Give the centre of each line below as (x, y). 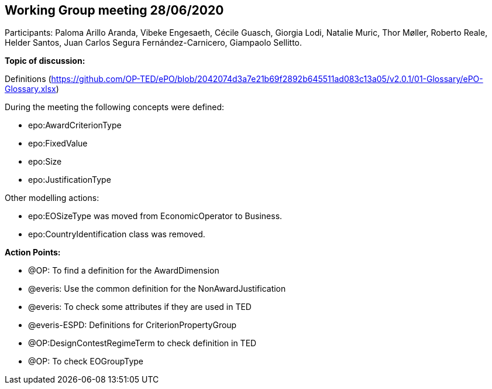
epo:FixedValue (58, 144)
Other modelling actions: (52, 198)
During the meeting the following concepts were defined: (114, 107)
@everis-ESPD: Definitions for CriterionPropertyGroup (133, 325)
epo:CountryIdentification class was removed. (117, 234)
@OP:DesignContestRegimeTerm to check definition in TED (142, 343)
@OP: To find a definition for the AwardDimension (124, 271)
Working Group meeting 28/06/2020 (114, 10)
